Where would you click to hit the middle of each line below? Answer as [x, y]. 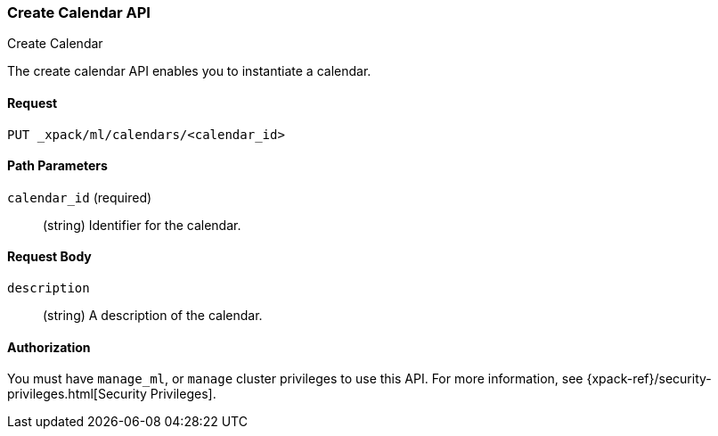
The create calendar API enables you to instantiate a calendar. [189, 71]
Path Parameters [57, 166]
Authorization [49, 347]
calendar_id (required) [80, 197]
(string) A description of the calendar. [153, 316]
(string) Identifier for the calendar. [142, 225]
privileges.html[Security [77, 394]
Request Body [49, 257]
